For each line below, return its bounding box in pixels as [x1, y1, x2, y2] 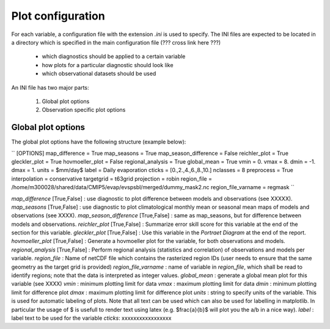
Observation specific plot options [42, 106, 126, 114]
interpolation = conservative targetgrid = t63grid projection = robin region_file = [11, 175, 212, 183]
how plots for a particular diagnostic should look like [42, 61, 174, 68]
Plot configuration [11, 9, 105, 23]
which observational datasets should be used [42, 70, 156, 78]
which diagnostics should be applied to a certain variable [42, 52, 186, 60]
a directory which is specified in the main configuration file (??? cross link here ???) [11, 38, 221, 46]
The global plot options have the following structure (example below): [11, 138, 186, 146]
